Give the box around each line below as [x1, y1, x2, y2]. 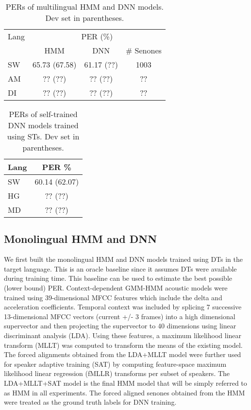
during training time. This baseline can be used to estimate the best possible [4, 273, 232, 283]
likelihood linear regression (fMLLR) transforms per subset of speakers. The [4, 368, 230, 378]
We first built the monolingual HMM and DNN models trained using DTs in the [4, 254, 243, 264]
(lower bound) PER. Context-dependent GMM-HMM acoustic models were [4, 282, 228, 292]
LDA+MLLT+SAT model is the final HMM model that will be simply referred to [4, 377, 247, 388]
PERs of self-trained [9, 108, 78, 120]
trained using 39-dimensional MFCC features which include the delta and [4, 292, 222, 302]
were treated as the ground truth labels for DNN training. [4, 397, 177, 407]
